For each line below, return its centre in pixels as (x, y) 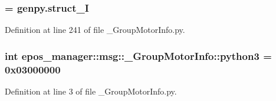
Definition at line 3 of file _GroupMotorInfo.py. (91, 91)
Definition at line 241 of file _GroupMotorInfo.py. (95, 30)
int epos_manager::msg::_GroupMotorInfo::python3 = (138, 55)
